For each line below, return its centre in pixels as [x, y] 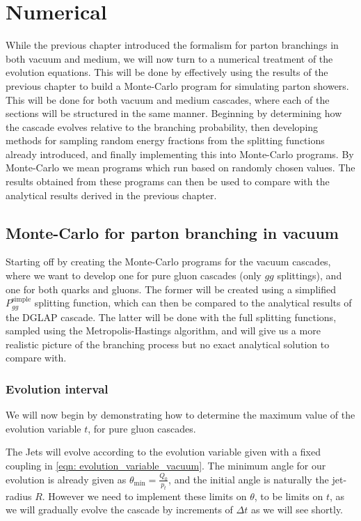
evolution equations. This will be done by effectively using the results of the [167, 72]
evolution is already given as [66, 479]
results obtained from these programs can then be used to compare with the [168, 181]
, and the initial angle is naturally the [249, 479]
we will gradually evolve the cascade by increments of [119, 510]
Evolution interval [57, 388]
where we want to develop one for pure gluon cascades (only [134, 275]
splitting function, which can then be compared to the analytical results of [193, 303]
